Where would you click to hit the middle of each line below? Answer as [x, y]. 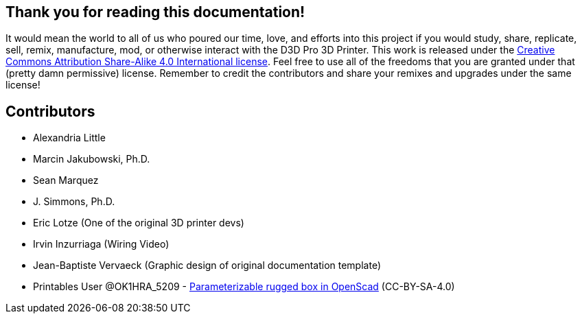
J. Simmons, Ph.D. [74, 202]
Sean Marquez [66, 180]
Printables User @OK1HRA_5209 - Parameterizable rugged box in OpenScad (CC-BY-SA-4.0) [244, 287]
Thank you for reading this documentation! [155, 12]
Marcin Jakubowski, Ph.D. [92, 159]
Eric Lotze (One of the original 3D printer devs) [139, 223]
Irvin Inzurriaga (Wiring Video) [101, 244]
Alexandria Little [69, 138]
